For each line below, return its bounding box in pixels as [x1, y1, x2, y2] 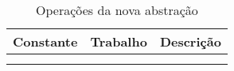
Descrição [159, 32, 221, 50]
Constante [13, 32, 78, 50]
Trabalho [90, 32, 147, 50]
